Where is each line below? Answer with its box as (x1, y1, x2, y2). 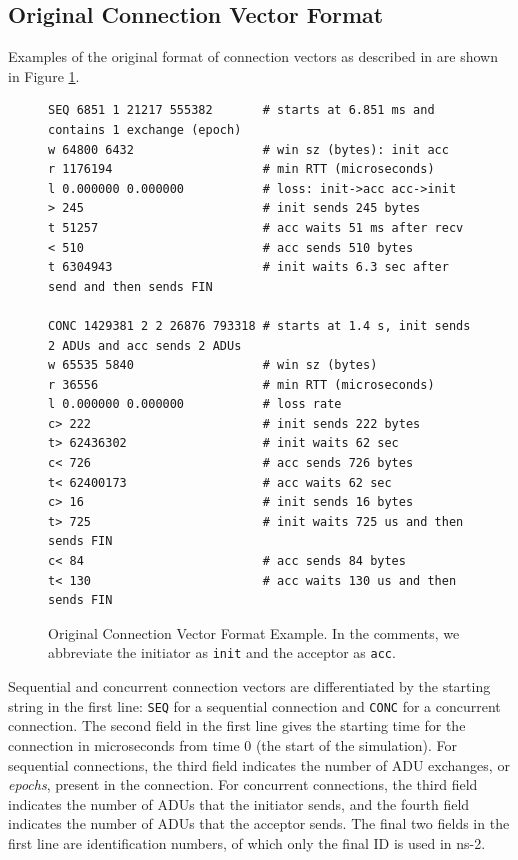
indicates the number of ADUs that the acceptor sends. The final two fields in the (8, 813, 510, 834)
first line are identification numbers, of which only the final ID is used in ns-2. (8, 832, 486, 853)
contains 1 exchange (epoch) (48, 122, 242, 137)
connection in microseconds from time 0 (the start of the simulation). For (8, 734, 458, 755)
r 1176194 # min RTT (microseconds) (48, 162, 435, 177)
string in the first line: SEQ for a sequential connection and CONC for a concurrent (8, 695, 501, 716)
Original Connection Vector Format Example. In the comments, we (48, 622, 460, 643)
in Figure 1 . (8, 65, 80, 86)
